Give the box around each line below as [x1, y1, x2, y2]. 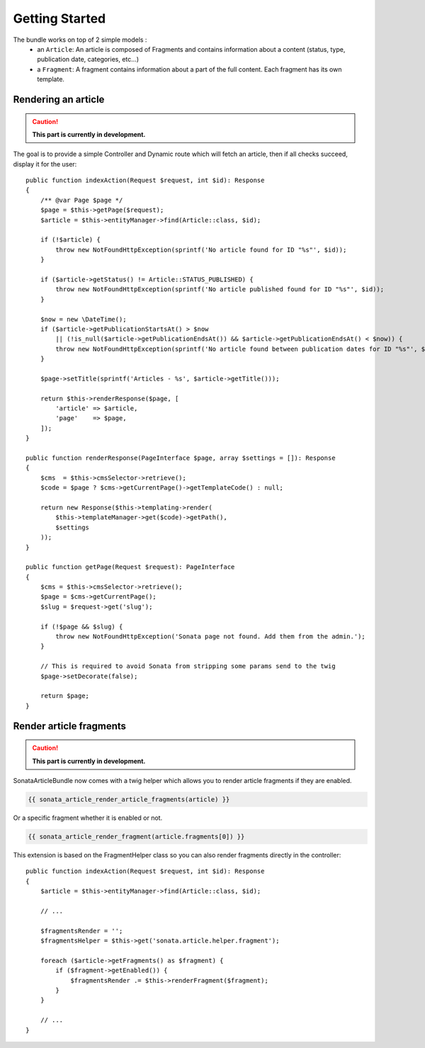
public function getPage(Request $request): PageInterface [25, 563, 235, 571]
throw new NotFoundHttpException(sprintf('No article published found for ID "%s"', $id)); [55, 286, 385, 293]
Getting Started [13, 11, 106, 26]
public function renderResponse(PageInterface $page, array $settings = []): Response [25, 454, 336, 462]
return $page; [40, 692, 90, 700]
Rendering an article [13, 93, 105, 106]
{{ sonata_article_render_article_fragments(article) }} [28, 795, 230, 804]
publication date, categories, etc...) [37, 55, 140, 64]
